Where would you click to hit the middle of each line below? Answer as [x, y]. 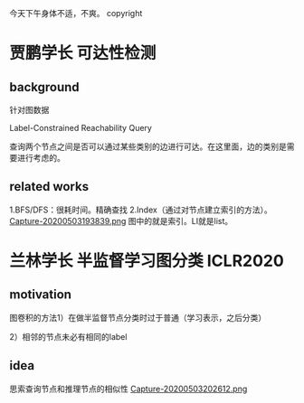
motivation [41, 295]
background [44, 87]
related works [49, 187]
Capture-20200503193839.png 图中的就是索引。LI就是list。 [121, 220]
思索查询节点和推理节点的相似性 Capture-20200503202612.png [128, 389]
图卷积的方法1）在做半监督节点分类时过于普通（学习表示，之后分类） [138, 317]
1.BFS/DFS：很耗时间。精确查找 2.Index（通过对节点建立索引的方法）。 [141, 210]
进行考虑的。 [41, 158]
